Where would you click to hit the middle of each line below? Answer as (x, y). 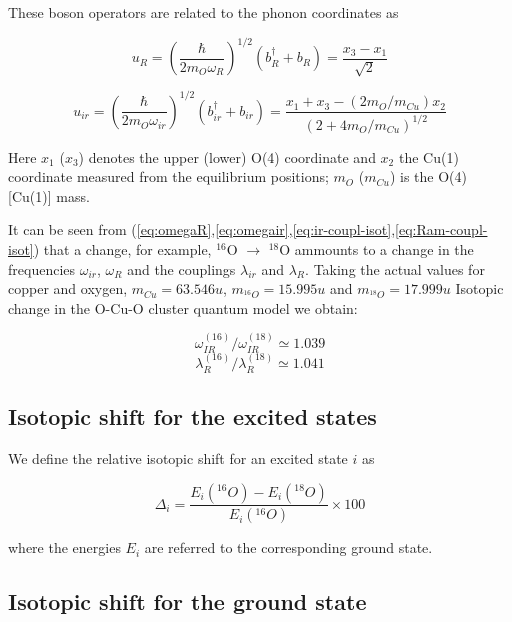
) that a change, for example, (122, 248)
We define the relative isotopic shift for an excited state (178, 457)
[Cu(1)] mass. (49, 195)
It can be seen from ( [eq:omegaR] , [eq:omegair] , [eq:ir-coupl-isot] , (202, 229)
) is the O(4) (428, 176)
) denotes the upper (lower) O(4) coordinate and (227, 156)
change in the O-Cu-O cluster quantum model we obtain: (183, 307)
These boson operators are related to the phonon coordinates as (203, 12)
